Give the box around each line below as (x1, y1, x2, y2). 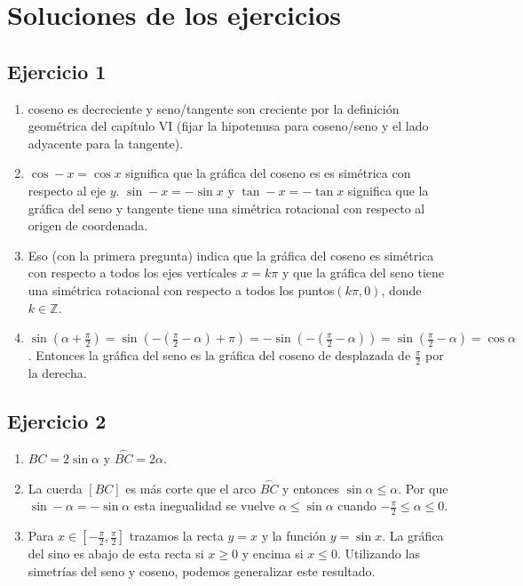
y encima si (242, 544, 304, 563)
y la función (261, 526, 326, 545)
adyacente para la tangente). (28, 133, 184, 152)
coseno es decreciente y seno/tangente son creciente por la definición (28, 99, 400, 117)
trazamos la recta (129, 526, 224, 545)
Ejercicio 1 (7, 57, 107, 84)
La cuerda (28, 478, 83, 497)
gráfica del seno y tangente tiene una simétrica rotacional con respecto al (28, 198, 425, 217)
